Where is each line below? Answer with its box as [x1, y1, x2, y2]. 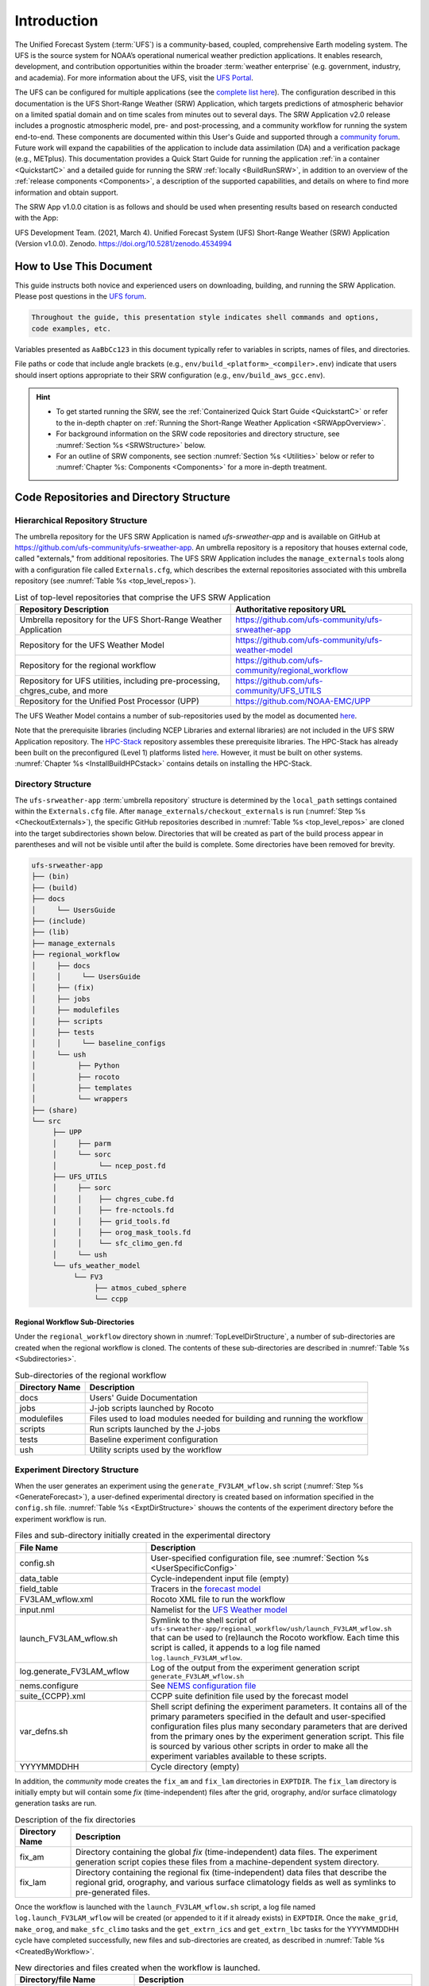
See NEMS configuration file [150, 1680, 257, 1691]
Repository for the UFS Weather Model [19, 639, 164, 651]
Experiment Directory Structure [14, 1464, 139, 1475]
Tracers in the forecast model [150, 1583, 261, 1594]
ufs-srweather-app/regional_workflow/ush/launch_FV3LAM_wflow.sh [150, 1625, 392, 1632]
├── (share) [31, 1105, 79, 1115]
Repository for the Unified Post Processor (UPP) [19, 695, 199, 706]
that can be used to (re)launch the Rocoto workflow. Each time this [150, 1632, 400, 1643]
